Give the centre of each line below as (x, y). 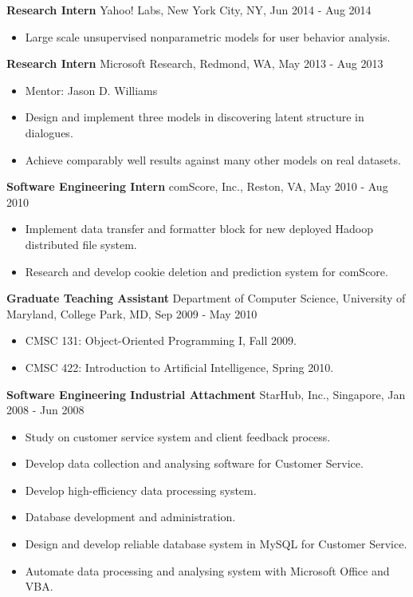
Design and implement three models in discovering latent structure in (195, 117)
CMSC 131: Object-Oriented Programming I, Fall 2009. (161, 340)
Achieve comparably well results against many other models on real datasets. (213, 159)
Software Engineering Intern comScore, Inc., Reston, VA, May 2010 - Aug (197, 186)
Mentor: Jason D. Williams (91, 90)
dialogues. (49, 132)
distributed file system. (81, 244)
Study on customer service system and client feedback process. (178, 436)
